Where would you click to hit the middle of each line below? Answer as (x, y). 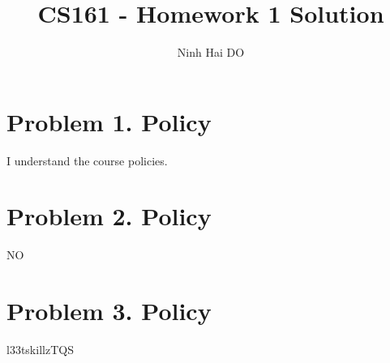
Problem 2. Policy (109, 216)
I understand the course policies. (87, 160)
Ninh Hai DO (211, 52)
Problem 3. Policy (109, 311)
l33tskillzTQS (40, 350)
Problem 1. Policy (109, 121)
